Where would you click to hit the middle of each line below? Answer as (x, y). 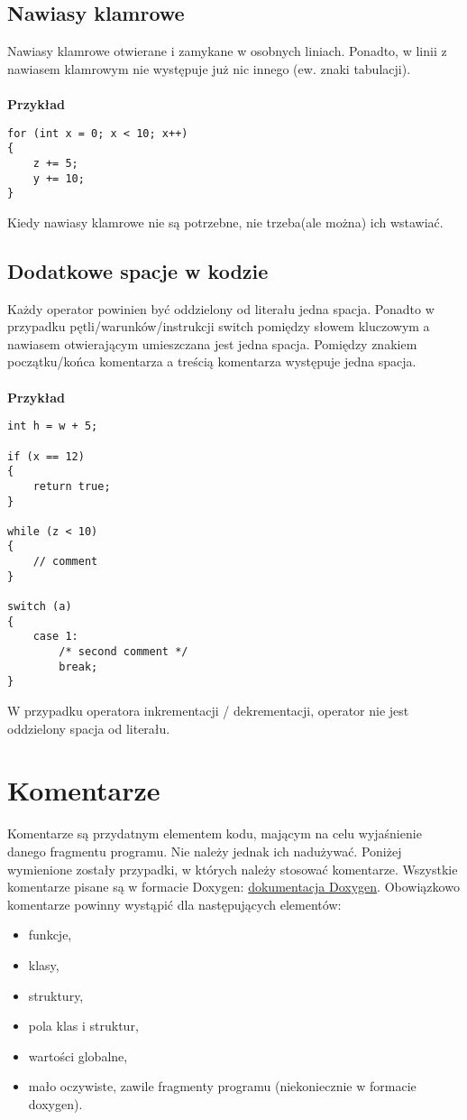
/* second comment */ (124, 652)
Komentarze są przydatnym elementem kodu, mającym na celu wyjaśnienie (215, 833)
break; (78, 666)
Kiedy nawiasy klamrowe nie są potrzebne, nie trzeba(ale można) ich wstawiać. (225, 222)
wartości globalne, (78, 1055)
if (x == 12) (46, 456)
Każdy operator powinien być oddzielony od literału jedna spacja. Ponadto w (221, 308)
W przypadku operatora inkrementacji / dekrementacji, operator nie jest (208, 711)
